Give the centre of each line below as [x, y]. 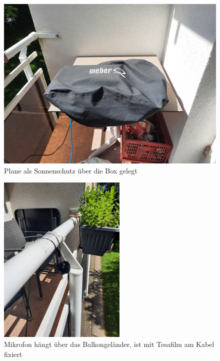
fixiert [13, 354]
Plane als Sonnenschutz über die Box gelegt [71, 170]
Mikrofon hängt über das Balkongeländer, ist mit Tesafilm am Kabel [109, 344]
